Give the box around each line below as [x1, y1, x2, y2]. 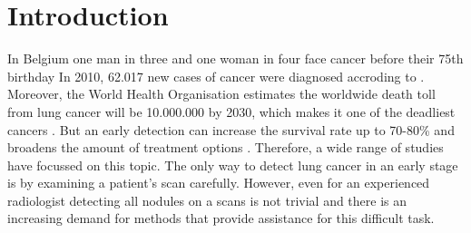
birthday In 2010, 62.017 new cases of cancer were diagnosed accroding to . [7, 66, 425, 85]
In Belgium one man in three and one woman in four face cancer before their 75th [7, 49, 464, 68]
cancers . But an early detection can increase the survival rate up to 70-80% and [7, 120, 455, 139]
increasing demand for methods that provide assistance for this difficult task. [7, 209, 435, 228]
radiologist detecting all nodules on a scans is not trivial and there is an [7, 190, 407, 209]
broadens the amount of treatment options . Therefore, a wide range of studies [7, 138, 444, 157]
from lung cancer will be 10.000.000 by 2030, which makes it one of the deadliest [7, 102, 456, 121]
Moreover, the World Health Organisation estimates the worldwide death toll [7, 84, 436, 103]
